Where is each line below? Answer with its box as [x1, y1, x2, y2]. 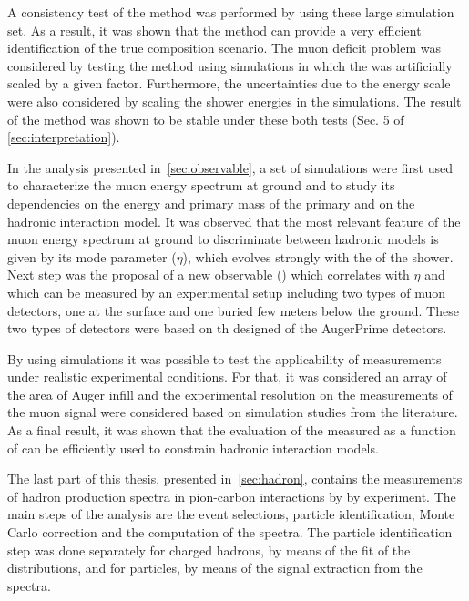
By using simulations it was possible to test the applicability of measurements [7, 349, 442, 368]
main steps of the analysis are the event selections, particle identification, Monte [7, 504, 455, 524]
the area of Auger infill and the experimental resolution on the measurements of [7, 384, 453, 403]
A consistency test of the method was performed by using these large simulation [7, 3, 454, 21]
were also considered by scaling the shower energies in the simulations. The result [7, 91, 462, 110]
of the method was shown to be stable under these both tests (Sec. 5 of [7, 109, 404, 128]
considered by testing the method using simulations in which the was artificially [7, 56, 453, 75]
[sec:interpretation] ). [7, 127, 120, 147]
